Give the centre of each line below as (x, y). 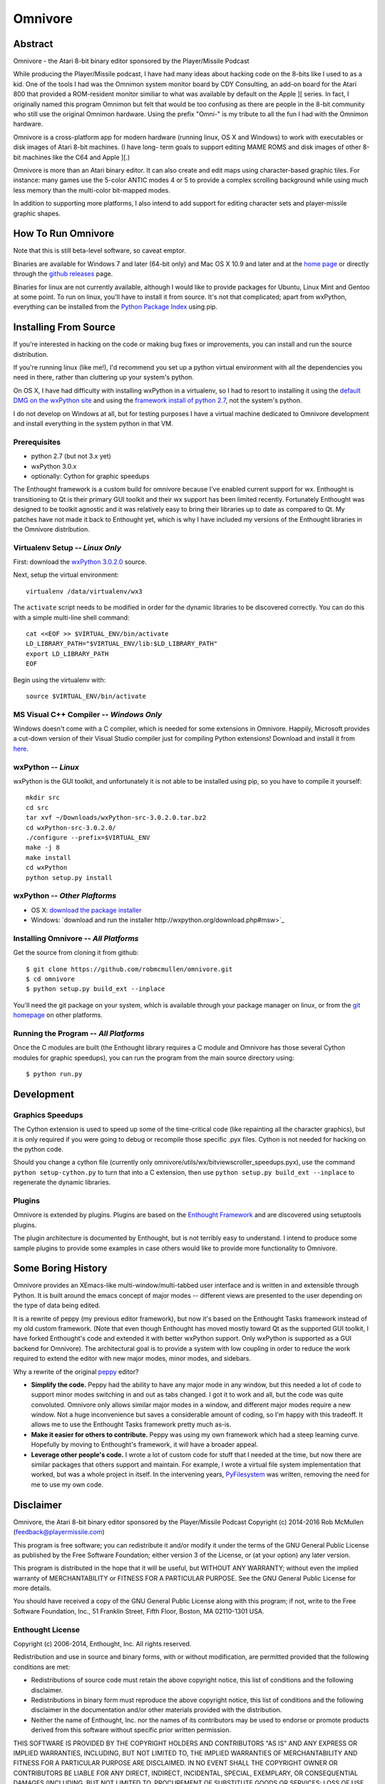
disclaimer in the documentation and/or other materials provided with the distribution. (156, 1710)
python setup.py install (69, 877)
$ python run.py (54, 1074)
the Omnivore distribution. (51, 529)
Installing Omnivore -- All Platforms (76, 938)
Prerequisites (37, 442)
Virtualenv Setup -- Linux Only (67, 547)
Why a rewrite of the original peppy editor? (76, 1372)
